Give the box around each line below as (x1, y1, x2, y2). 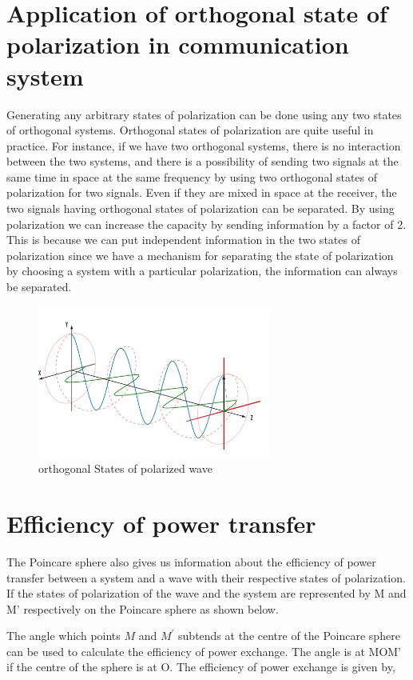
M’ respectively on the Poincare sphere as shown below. (6, 600, 279, 617)
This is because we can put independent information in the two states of (6, 231, 360, 248)
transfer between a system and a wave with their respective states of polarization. (6, 569, 406, 586)
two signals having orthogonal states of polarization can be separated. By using (6, 200, 395, 217)
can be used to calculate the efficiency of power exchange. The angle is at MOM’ (6, 642, 402, 659)
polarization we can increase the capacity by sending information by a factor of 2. (6, 215, 407, 232)
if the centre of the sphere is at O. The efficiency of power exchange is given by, (6, 658, 395, 675)
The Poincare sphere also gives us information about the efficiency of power (6, 553, 376, 570)
